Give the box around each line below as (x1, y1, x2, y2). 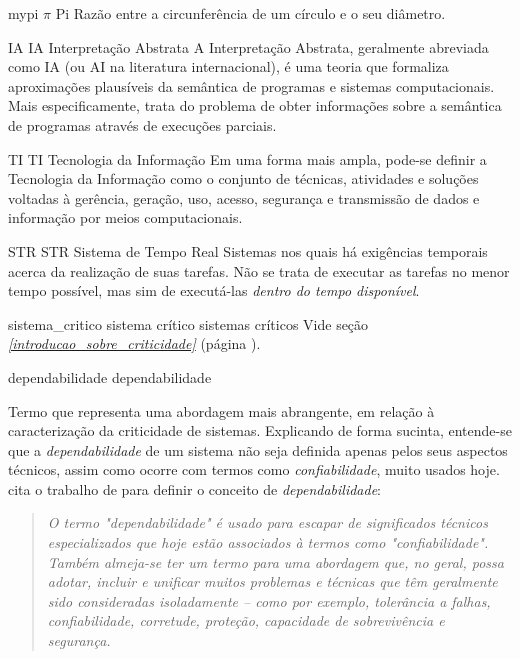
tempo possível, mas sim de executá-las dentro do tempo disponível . (8, 280, 420, 301)
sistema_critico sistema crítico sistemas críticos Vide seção (8, 313, 369, 334)
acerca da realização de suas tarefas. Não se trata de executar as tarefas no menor (8, 260, 510, 281)
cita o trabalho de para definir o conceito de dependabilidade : (8, 478, 381, 499)
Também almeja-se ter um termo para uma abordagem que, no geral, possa (47, 551, 504, 572)
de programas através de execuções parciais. (8, 114, 277, 135)
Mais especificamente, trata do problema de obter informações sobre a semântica (8, 95, 502, 116)
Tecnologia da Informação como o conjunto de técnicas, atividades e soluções (8, 168, 479, 189)
